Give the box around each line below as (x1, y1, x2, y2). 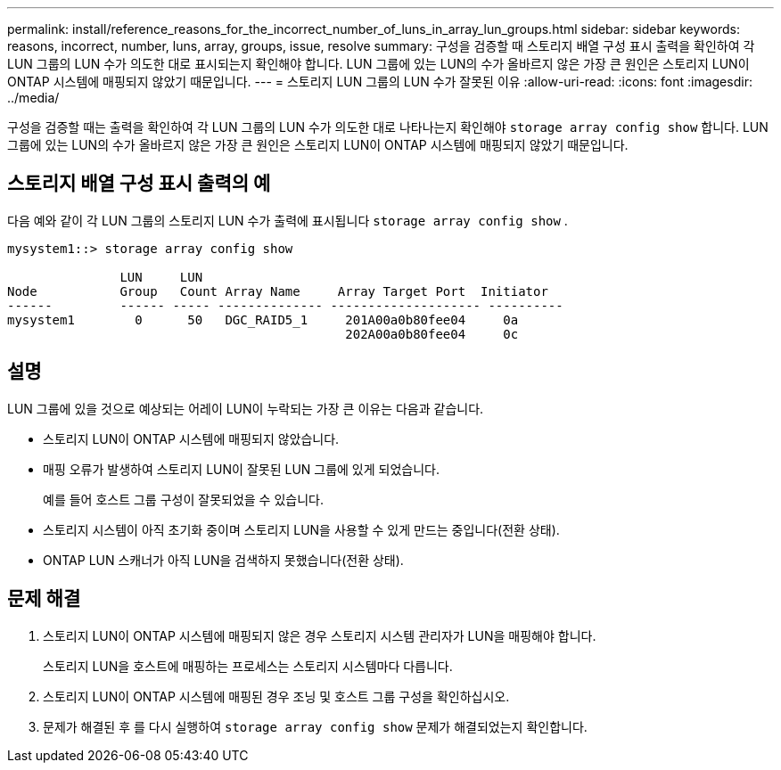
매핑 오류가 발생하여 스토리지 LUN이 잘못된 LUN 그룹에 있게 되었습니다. (43, 461, 440, 477)
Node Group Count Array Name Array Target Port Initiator (7, 283, 548, 299)
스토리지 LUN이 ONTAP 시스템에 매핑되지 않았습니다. (43, 430, 340, 446)
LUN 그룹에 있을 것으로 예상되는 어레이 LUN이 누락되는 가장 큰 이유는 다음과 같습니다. (7, 400, 484, 416)
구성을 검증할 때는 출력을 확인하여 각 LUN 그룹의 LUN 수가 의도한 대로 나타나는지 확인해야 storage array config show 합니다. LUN (7, 119, 769, 135)
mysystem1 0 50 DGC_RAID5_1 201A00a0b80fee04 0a (7, 312, 519, 327)
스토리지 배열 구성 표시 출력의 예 (7, 172, 271, 195)
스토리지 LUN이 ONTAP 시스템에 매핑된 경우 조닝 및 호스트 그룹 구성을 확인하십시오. (43, 688, 510, 704)
